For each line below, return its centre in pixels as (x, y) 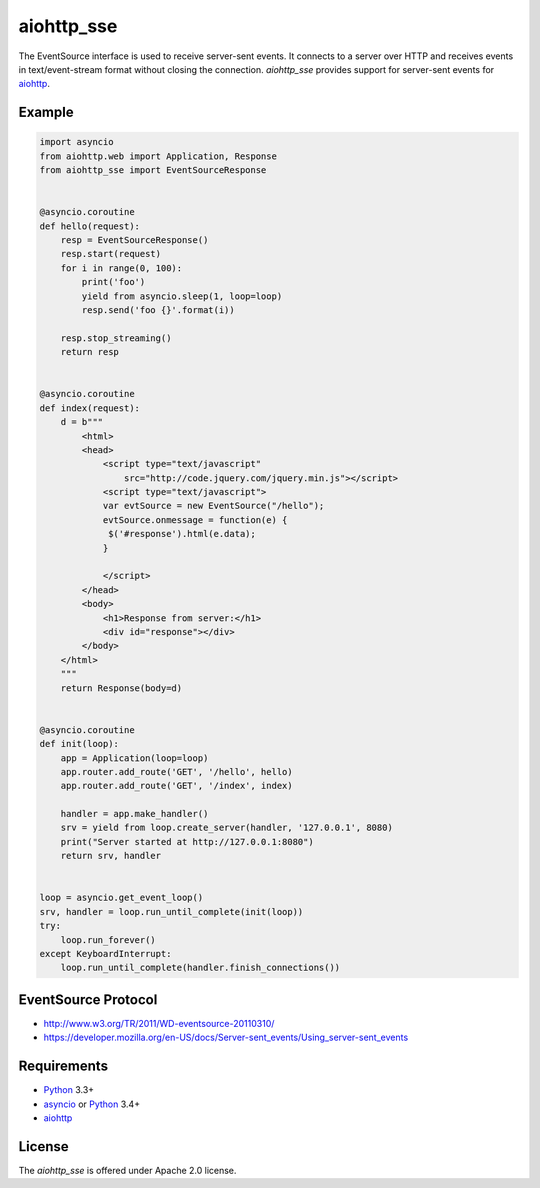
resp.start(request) (111, 254)
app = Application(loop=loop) (134, 758)
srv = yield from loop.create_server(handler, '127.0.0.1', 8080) (227, 828)
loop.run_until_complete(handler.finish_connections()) (200, 968)
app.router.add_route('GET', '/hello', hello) (177, 771)
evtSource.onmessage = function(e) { (195, 519)
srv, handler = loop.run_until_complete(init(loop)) (171, 911)
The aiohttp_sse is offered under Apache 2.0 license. (127, 1170)
